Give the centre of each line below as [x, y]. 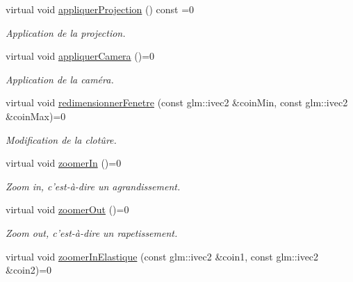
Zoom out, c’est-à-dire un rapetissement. [92, 232]
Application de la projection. [66, 32]
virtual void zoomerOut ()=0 [67, 209]
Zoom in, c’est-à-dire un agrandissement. [93, 186]
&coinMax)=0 [36, 116]
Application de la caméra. [60, 79]
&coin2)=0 [29, 270]
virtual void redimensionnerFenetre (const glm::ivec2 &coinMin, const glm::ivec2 [177, 102]
